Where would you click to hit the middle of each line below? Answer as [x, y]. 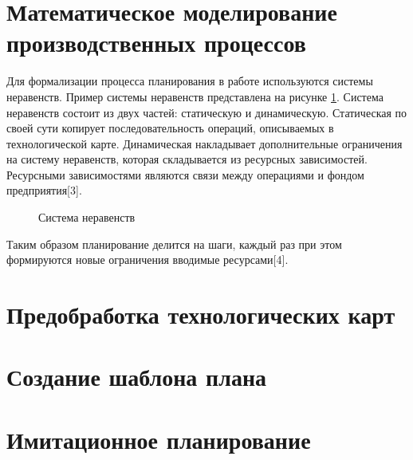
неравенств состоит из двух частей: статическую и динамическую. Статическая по [207, 112]
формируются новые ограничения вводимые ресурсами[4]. [147, 259]
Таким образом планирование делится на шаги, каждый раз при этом [174, 244]
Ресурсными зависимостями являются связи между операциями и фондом [185, 174]
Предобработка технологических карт [201, 315]
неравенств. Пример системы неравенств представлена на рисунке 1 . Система [195, 96]
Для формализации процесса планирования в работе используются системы [190, 81]
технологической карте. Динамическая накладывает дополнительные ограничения [205, 143]
